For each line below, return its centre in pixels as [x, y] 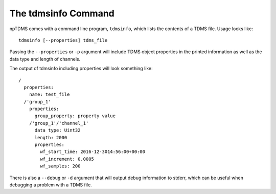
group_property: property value [75, 116]
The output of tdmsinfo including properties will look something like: [81, 69]
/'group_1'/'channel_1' [59, 123]
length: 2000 [51, 137]
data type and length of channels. [45, 59]
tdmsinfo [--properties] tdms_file [63, 40]
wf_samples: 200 [60, 166]
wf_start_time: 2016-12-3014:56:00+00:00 [93, 152]
